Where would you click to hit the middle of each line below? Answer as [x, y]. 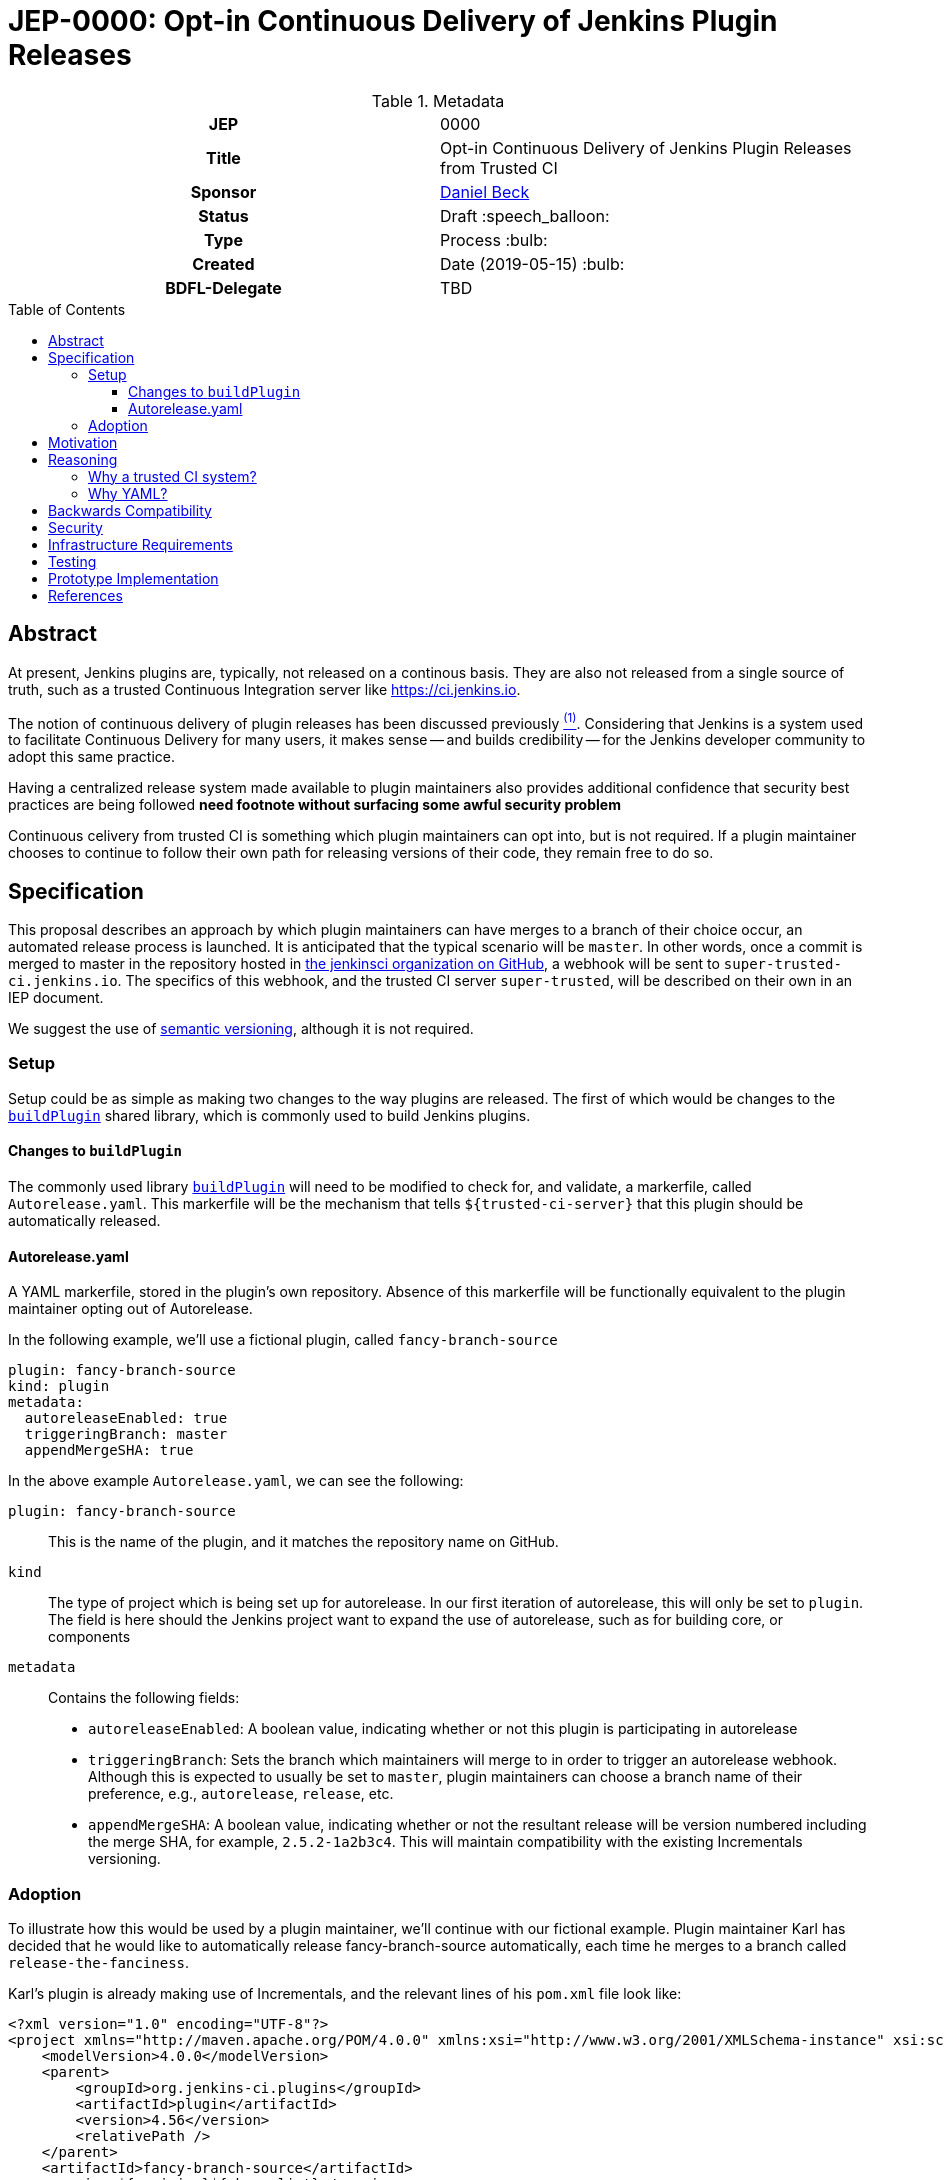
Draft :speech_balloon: [525, 215]
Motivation [83, 442]
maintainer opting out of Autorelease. [130, 1309]
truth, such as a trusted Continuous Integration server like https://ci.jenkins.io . [264, 689]
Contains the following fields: [144, 1698]
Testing [72, 561]
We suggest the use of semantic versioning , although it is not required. [241, 1029]
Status [223, 215]
